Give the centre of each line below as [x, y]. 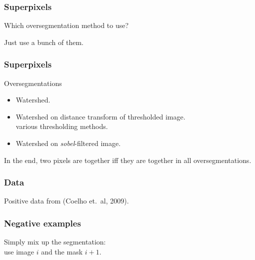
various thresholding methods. [62, 126]
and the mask [62, 251]
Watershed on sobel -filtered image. [68, 143]
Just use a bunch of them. [44, 42]
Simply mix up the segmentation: [55, 242]
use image [19, 251]
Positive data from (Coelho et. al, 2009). [66, 201]
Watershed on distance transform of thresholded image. [100, 116]
